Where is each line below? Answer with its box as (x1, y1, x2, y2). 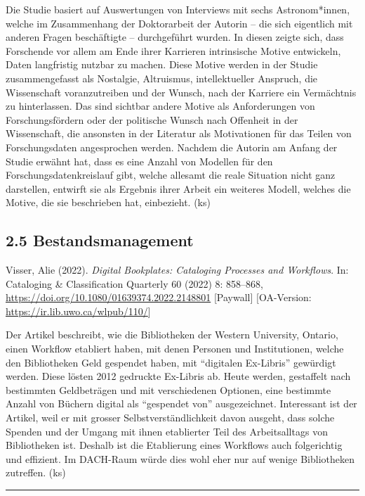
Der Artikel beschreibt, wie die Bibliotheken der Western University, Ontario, (6, 327, 338, 342)
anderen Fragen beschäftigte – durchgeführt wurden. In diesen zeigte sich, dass (6, 30, 344, 44)
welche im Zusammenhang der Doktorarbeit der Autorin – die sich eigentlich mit (6, 15, 353, 30)
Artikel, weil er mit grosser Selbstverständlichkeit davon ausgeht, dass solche (6, 410, 335, 425)
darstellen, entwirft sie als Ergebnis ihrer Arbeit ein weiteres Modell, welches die (6, 181, 351, 196)
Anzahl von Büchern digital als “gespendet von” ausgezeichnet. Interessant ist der (6, 396, 357, 411)
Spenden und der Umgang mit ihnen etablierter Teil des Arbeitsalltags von (6, 424, 328, 438)
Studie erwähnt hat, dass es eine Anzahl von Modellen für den (6, 153, 273, 168)
